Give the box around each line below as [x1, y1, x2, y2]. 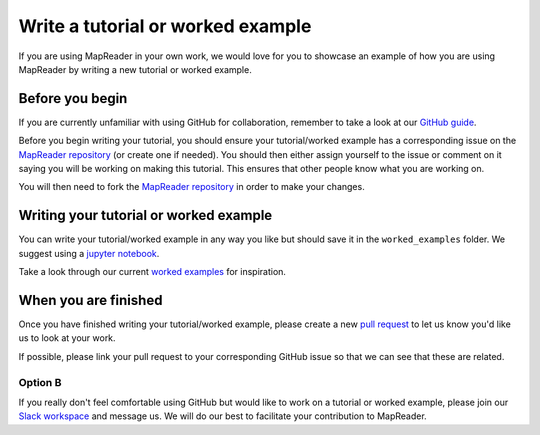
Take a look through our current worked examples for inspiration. [18, 266, 287, 278]
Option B [18, 375, 62, 389]
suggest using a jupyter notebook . [18, 247, 160, 259]
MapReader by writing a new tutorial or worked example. [18, 63, 252, 75]
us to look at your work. [18, 332, 116, 344]
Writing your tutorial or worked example [18, 207, 273, 224]
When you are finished [18, 291, 163, 309]
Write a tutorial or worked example [18, 15, 312, 37]
